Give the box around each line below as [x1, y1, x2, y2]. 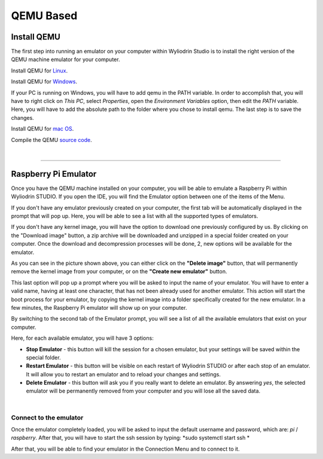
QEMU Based [11, 9, 78, 22]
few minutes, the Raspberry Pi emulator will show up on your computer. [11, 304, 187, 311]
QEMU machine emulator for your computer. [11, 56, 120, 63]
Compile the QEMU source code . [11, 136, 92, 143]
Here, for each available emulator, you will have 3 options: [11, 334, 154, 342]
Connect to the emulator [11, 413, 84, 422]
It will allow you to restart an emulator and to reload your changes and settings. [26, 370, 221, 378]
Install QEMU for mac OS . [11, 125, 74, 132]
